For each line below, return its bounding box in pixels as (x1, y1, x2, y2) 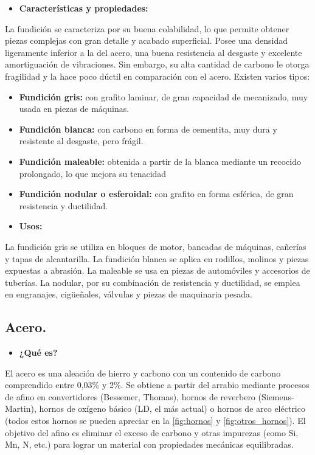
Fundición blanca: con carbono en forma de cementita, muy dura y (19, 122, 277, 135)
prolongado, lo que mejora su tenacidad (19, 167, 167, 179)
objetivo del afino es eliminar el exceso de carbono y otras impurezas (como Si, (5, 426, 299, 439)
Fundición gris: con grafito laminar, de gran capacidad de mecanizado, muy (19, 90, 308, 103)
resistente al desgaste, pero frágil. (19, 134, 144, 147)
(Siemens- (258, 390, 294, 403)
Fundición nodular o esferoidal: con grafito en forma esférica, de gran (19, 187, 294, 200)
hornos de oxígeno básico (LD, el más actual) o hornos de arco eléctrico (39, 402, 305, 415)
